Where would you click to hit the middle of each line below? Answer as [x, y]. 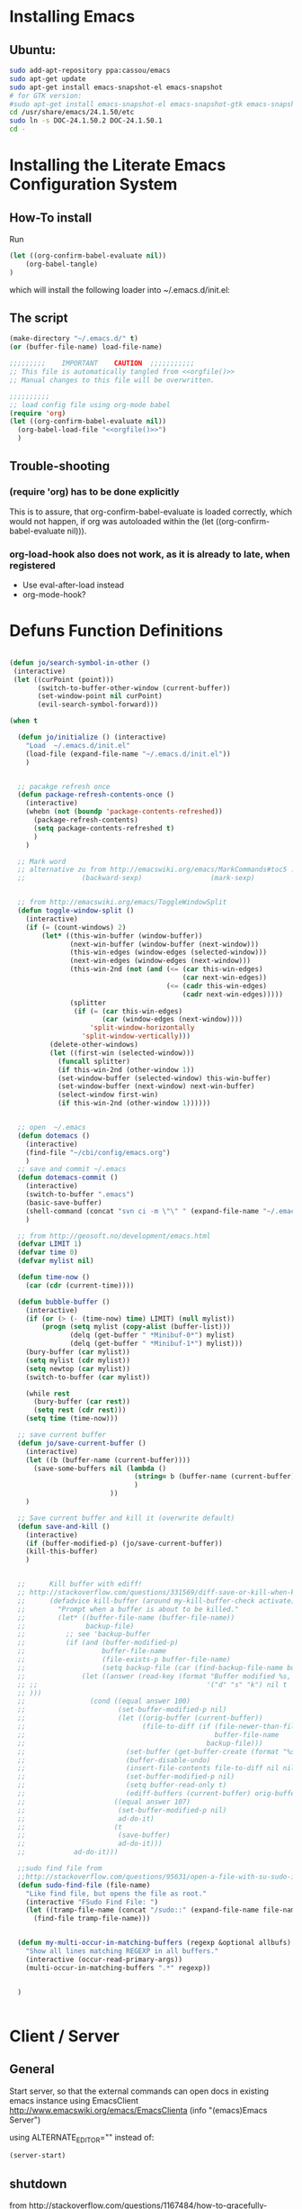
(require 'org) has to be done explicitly [94, 492]
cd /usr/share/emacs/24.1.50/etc [72, 113]
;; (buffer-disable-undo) [114, 1760]
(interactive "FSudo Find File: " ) [92, 1902]
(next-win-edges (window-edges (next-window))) [160, 961]
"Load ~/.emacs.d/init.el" [78, 745]
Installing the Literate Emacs [118, 165]
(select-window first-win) [108, 1095]
